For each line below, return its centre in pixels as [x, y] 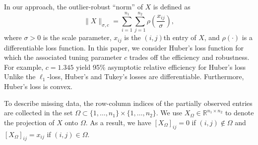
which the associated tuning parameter [63, 57]
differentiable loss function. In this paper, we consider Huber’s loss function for [124, 47]
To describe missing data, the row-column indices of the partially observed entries [128, 103]
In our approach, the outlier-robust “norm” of [73, 6]
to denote [239, 113]
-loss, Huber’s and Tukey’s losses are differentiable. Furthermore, [146, 76]
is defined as [172, 6]
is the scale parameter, [77, 37]
